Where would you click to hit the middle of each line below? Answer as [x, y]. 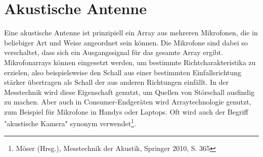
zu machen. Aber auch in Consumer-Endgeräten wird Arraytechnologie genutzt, [128, 102]
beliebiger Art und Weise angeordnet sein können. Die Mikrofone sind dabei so [126, 42]
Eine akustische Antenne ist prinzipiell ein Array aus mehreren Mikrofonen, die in [131, 33]
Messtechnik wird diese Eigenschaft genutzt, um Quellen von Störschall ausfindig [129, 92]
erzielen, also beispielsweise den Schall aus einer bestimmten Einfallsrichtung [123, 72]
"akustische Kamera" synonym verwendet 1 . [70, 123]
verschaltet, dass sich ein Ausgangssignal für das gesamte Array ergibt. [114, 52]
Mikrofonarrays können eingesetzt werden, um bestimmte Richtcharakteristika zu [130, 62]
